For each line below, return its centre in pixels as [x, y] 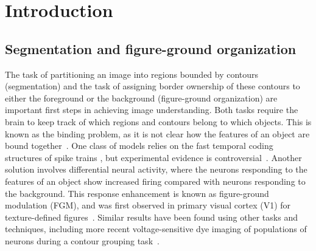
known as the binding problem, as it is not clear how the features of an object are [157, 133]
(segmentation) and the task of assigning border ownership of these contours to [153, 86]
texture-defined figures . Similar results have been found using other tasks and [151, 217]
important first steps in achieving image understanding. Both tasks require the [152, 110]
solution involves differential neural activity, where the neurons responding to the [156, 169]
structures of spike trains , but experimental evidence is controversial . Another [153, 157]
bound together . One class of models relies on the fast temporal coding [139, 146]
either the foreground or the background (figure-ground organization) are [141, 98]
